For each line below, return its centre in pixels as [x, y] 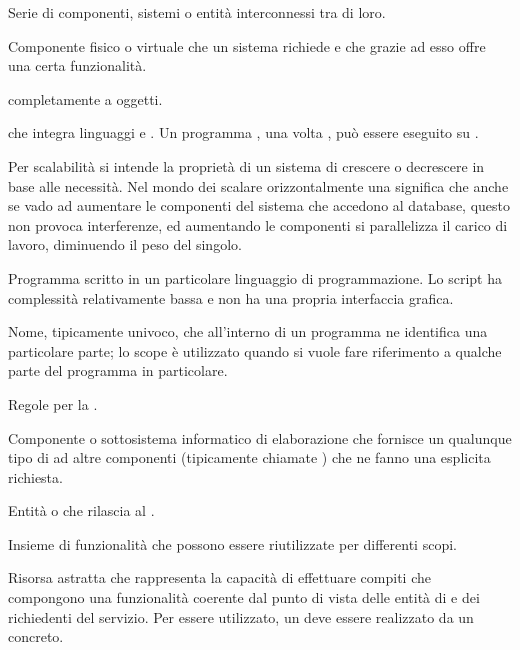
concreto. [36, 636]
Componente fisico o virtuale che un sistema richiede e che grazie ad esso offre [247, 45]
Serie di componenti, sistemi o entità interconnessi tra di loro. [197, 12]
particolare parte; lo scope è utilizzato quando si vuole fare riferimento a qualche [255, 350]
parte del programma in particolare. [118, 370]
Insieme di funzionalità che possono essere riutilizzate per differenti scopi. [232, 543]
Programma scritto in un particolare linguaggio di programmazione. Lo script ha [255, 277]
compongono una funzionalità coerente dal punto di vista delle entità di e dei [244, 597]
